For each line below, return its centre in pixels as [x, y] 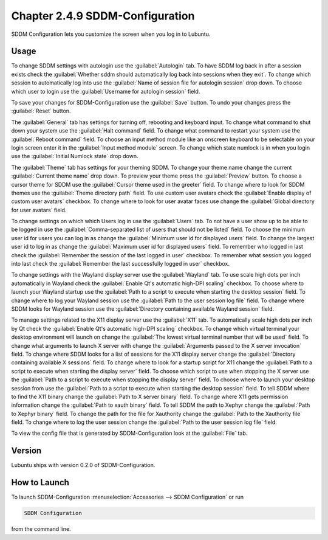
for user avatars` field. [39, 210]
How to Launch [40, 483]
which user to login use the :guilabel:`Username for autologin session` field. [106, 91]
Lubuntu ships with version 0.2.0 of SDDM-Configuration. [83, 465]
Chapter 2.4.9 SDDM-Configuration [103, 16]
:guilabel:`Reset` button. [41, 111]
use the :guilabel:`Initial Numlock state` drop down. [75, 156]
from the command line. [41, 529]
